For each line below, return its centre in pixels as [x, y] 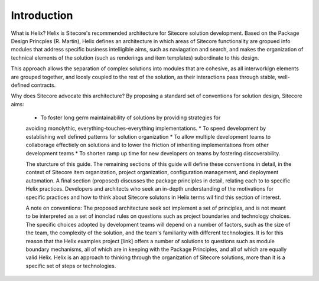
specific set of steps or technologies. [71, 266]
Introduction [42, 15]
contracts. [43, 85]
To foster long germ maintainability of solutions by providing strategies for [131, 117]
